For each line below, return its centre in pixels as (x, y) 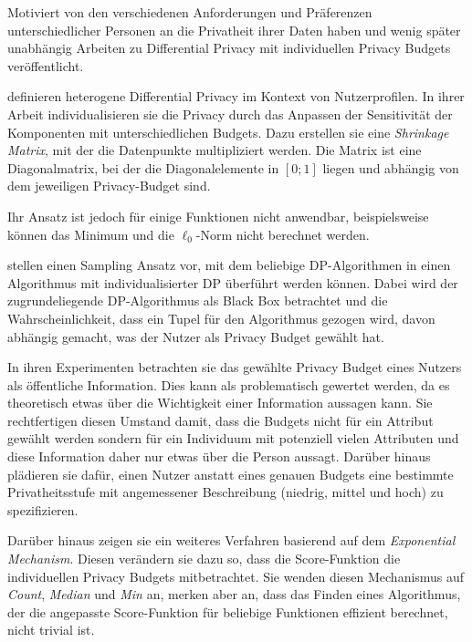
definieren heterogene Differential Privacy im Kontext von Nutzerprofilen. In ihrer (236, 96)
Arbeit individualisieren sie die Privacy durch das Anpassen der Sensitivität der (230, 114)
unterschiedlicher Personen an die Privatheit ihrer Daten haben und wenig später (234, 30)
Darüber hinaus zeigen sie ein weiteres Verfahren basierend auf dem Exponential (231, 540)
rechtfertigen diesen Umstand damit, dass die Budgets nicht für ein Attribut (220, 420)
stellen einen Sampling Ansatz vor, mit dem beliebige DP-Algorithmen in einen (229, 265)
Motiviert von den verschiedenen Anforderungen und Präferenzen (190, 12)
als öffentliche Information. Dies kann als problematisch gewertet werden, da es (229, 384)
